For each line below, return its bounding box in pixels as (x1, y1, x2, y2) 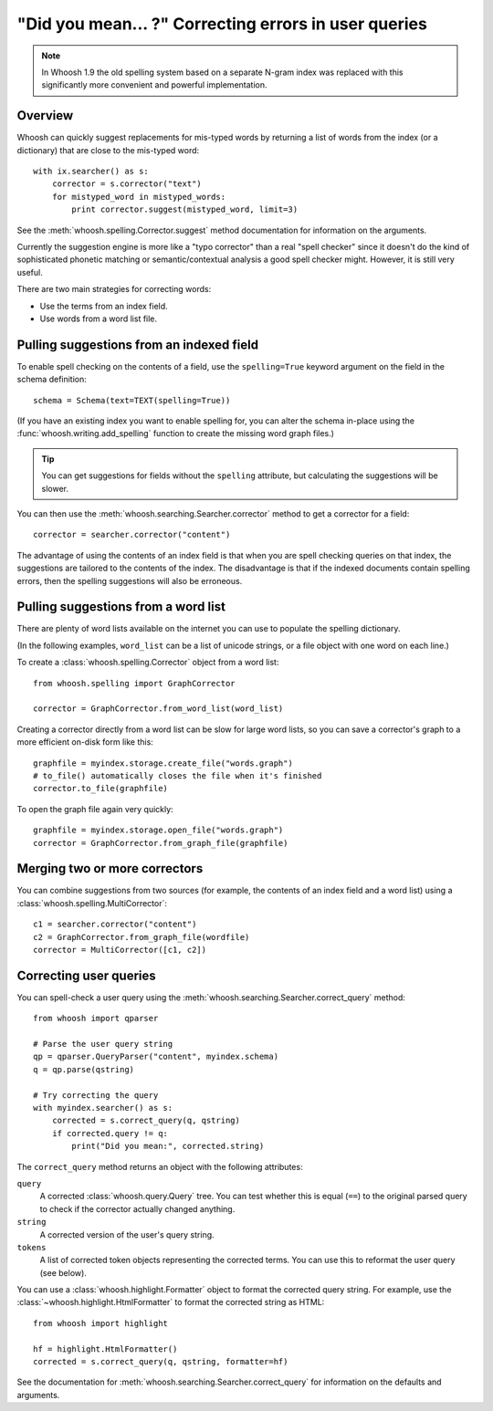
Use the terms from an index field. (39, 300, 168, 311)
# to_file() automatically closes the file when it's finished (33, 770, 322, 780)
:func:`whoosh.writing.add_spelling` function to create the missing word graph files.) (16, 428, 335, 439)
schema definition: (16, 374, 87, 385)
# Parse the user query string (33, 1039, 173, 1050)
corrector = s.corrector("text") (51, 179, 203, 189)
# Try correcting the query (33, 1090, 159, 1100)
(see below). (39, 1267, 87, 1278)
